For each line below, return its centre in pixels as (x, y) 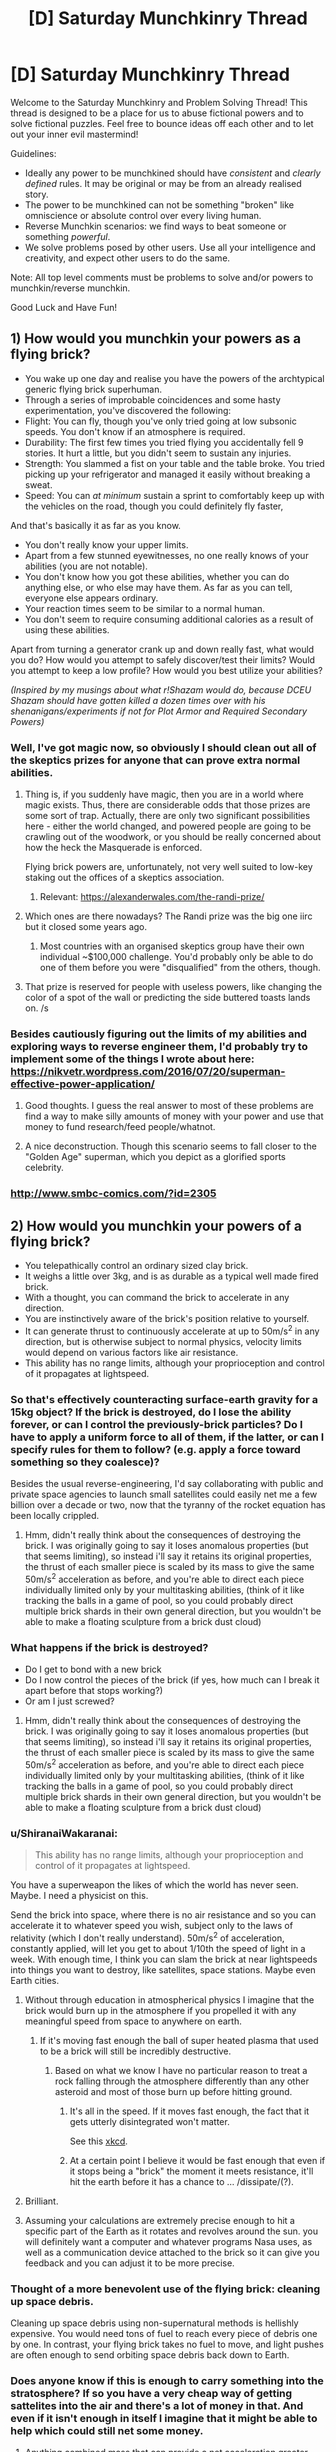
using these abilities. (67, 629)
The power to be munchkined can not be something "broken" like (159, 204)
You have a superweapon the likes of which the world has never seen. (154, 1884)
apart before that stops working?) (93, 1690)
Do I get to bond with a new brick (93, 1669)
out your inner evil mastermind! (74, 134)
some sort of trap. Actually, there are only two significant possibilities (167, 816)
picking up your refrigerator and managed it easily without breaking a (167, 474)
